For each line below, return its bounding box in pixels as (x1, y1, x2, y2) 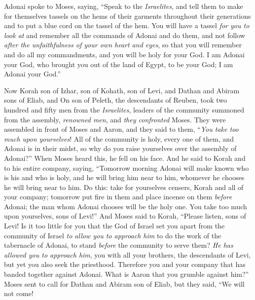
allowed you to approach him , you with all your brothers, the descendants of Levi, (4, 249, 251, 260)
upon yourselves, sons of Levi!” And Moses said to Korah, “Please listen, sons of (4, 211, 246, 221)
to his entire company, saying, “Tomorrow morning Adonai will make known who (4, 162, 249, 173)
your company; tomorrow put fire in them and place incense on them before (4, 191, 232, 202)
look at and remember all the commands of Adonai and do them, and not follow (4, 30, 245, 40)
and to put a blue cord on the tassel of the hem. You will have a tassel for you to (4, 20, 250, 31)
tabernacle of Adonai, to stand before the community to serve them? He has (4, 240, 233, 250)
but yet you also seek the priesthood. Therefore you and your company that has (4, 259, 246, 269)
